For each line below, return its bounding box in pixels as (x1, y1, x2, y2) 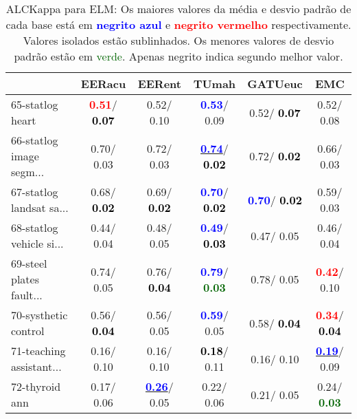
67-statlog (11, 184, 58, 200)
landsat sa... (11, 200, 69, 215)
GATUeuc (247, 76, 303, 92)
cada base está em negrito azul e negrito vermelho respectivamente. (5, 17, 352, 32)
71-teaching (11, 343, 66, 358)
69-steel (11, 255, 47, 271)
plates (11, 271, 39, 287)
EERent (137, 76, 181, 92)
